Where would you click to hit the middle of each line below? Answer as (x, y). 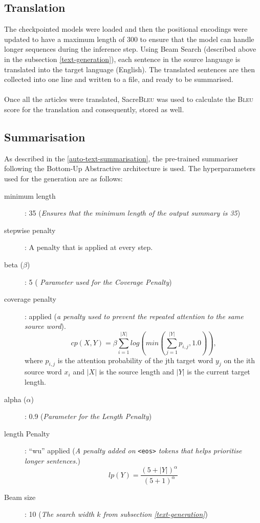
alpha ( (15, 399)
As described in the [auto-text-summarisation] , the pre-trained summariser (121, 158)
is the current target (219, 372)
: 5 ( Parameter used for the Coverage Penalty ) (98, 281)
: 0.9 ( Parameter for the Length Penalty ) (88, 416)
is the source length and (137, 372)
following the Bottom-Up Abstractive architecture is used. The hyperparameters (130, 168)
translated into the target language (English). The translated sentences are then (129, 69)
